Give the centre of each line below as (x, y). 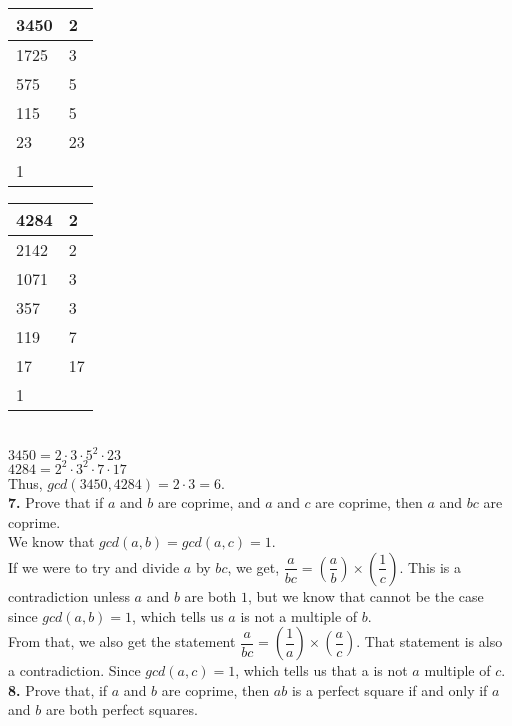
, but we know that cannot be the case (366, 595)
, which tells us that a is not (321, 670)
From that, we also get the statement (122, 641)
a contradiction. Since (74, 670)
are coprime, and (209, 502)
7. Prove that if (56, 502)
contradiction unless (69, 595)
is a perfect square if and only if (389, 689)
